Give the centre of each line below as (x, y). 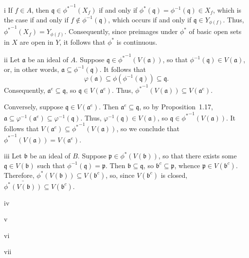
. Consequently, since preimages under (121, 31)
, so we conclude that (148, 129)
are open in (36, 42)
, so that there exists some (197, 156)
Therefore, (19, 175)
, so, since (120, 175)
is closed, (174, 175)
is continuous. (137, 42)
